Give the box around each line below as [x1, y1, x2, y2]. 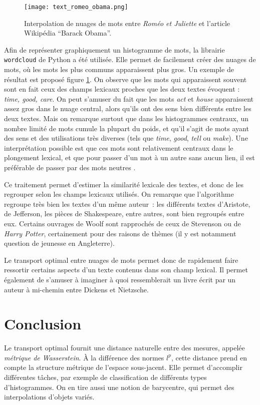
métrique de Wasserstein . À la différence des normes [4, 352, 164, 362]
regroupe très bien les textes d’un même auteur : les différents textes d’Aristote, [4, 198, 250, 209]
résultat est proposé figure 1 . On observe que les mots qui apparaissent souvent [4, 74, 247, 84]
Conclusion [4, 313, 82, 334]
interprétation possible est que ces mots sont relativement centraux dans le [4, 142, 233, 153]
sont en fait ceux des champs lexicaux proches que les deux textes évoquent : [4, 84, 240, 94]
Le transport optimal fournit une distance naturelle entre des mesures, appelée [4, 342, 245, 353]
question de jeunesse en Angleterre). [4, 238, 115, 248]
